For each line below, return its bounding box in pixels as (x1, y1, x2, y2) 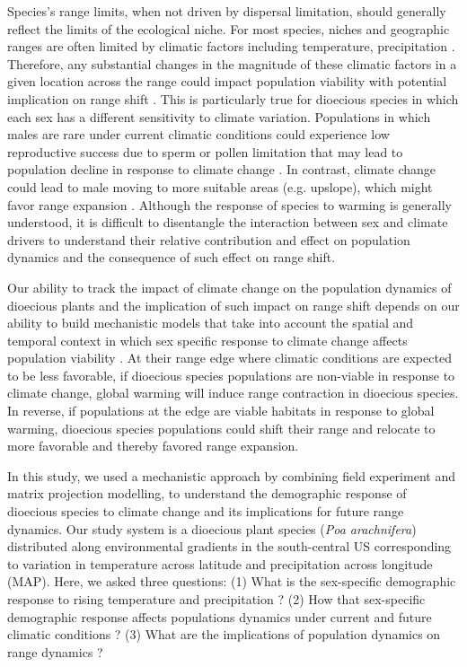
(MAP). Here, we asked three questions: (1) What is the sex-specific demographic (7, 572, 456, 591)
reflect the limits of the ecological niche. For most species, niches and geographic (7, 19, 450, 38)
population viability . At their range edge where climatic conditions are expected (7, 348, 452, 367)
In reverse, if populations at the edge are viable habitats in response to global (7, 401, 435, 420)
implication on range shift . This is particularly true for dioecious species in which (7, 89, 459, 108)
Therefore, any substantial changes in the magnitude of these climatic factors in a (7, 54, 457, 73)
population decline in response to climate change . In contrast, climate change (7, 160, 436, 179)
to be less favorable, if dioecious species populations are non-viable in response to (7, 365, 455, 384)
